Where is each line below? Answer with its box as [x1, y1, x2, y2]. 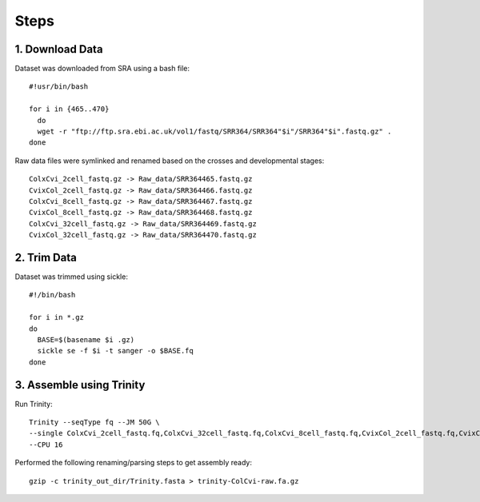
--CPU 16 [29, 440, 63, 449]
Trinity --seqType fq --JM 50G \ [29, 418, 160, 427]
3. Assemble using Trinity [14, 378, 146, 392]
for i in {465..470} [29, 105, 110, 114]
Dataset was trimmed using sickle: [14, 272, 128, 281]
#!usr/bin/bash [29, 82, 89, 91]
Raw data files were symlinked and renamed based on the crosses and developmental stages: [14, 156, 325, 165]
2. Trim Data [14, 250, 78, 264]
